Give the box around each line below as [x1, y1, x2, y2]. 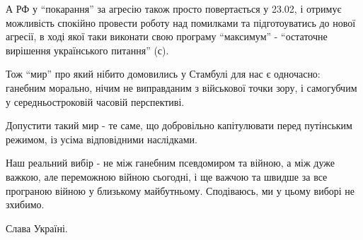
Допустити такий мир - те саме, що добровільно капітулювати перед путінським [6, 118, 352, 133]
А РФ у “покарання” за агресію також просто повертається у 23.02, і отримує [6, 1, 342, 16]
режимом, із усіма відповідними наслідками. [6, 131, 197, 146]
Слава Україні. [6, 220, 68, 235]
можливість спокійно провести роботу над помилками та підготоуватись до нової [6, 15, 356, 30]
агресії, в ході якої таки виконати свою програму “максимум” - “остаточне [6, 29, 328, 44]
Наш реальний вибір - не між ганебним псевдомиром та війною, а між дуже [6, 155, 335, 170]
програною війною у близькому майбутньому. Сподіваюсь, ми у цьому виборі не [6, 183, 355, 198]
